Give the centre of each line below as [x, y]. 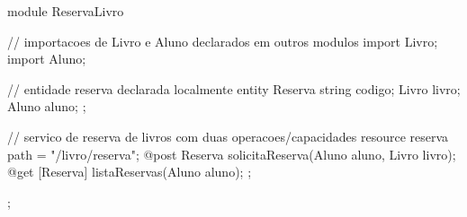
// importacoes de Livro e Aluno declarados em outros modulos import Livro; [223, 41]
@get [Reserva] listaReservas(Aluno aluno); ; [130, 172]
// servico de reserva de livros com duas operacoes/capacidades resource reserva [228, 136]
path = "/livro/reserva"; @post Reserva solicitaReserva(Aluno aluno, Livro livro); [232, 154]
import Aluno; [47, 59]
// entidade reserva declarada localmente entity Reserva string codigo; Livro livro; [234, 88]
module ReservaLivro [66, 11]
